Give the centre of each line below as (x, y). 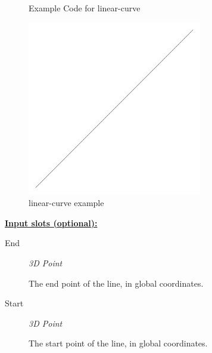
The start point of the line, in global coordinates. (118, 343)
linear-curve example (66, 203)
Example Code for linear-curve (85, 8)
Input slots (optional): (51, 222)
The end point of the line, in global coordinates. (116, 283)
